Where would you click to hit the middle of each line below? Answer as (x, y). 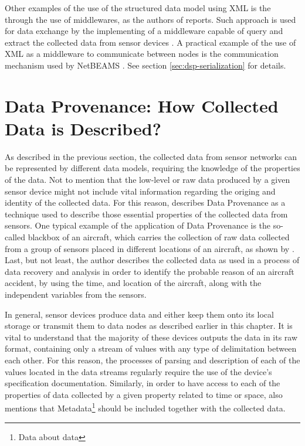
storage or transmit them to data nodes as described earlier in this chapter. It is (149, 326)
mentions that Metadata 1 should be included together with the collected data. (145, 407)
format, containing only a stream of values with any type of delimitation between (151, 348)
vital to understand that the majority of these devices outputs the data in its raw (151, 337)
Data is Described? (83, 128)
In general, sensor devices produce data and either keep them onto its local (139, 314)
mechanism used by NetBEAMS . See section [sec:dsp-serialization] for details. (145, 65)
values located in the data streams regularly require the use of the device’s (138, 371)
